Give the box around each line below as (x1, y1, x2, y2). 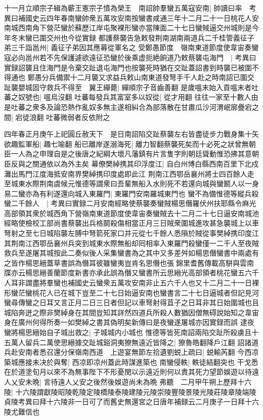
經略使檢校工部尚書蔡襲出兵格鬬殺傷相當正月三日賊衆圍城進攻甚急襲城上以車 (4, 218, 259, 228)
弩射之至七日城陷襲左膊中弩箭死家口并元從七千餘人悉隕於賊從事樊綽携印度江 (4, 228, 259, 238)
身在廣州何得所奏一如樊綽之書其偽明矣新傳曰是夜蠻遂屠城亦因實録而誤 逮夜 (4, 317, 254, 327)
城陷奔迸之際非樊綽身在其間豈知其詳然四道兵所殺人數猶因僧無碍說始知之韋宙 (4, 307, 259, 317)
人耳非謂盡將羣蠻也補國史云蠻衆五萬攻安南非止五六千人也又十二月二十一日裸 (4, 277, 259, 288)
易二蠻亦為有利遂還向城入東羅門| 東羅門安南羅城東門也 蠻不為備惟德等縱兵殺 (4, 188, 259, 198)
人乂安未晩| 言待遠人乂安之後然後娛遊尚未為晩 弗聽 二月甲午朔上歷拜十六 (4, 376, 252, 387)
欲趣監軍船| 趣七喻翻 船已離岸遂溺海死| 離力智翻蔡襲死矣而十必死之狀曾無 (4, 138, 249, 149)
